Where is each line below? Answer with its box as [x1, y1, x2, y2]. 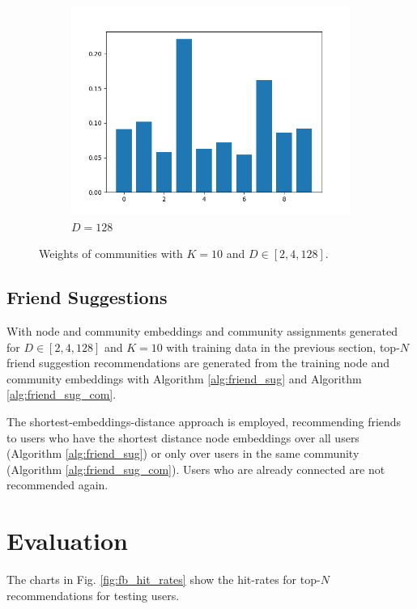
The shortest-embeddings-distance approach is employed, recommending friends [6, 412, 402, 429]
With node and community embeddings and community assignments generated [6, 322, 398, 339]
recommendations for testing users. [6, 586, 180, 603]
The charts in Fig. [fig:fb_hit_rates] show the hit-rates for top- [6, 571, 321, 588]
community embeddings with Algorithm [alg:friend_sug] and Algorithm [6, 370, 362, 387]
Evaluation [6, 524, 128, 557]
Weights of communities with [39, 245, 183, 262]
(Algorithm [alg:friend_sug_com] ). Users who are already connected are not [6, 460, 385, 477]
